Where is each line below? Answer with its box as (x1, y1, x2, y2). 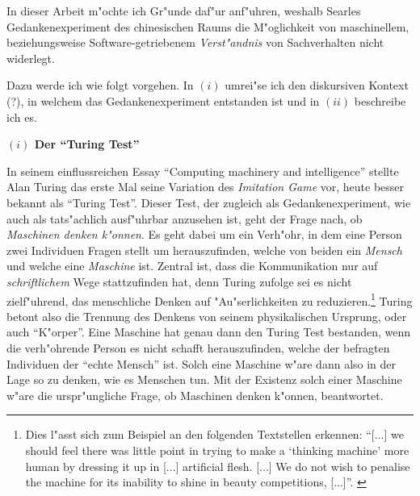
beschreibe (354, 92, 406, 109)
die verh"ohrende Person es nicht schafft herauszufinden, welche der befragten (6, 339, 390, 356)
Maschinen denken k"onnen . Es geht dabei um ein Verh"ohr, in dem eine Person (6, 226, 402, 243)
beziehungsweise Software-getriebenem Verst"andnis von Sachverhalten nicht (6, 34, 384, 51)
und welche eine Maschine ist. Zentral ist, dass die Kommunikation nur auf (6, 257, 378, 274)
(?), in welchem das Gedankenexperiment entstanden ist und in (6, 92, 320, 109)
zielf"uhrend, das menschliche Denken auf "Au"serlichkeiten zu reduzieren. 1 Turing (6, 290, 413, 309)
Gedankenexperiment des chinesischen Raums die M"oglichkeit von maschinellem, (6, 18, 409, 35)
